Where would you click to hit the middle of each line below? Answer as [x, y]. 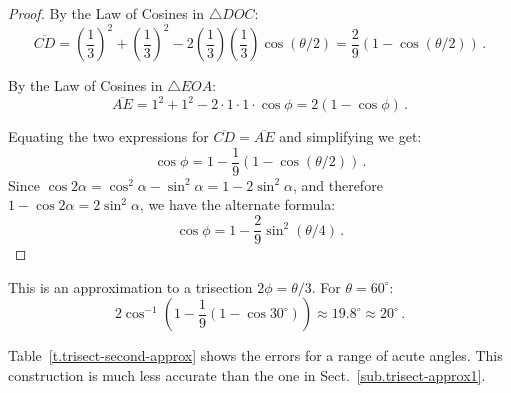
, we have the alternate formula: [237, 204]
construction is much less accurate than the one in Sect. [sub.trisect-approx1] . [247, 374]
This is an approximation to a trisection [130, 286]
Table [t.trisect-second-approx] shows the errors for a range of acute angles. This [255, 355]
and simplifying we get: [350, 136]
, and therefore [337, 184]
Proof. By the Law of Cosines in [106, 13]
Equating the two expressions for [108, 136]
